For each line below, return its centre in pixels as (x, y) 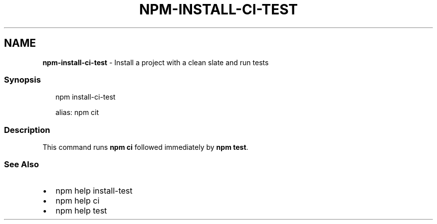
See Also (21, 165)
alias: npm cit (77, 112)
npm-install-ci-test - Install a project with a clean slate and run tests (156, 62)
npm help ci (78, 200)
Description (27, 130)
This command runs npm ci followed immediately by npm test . (145, 147)
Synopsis (22, 79)
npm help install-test (94, 190)
